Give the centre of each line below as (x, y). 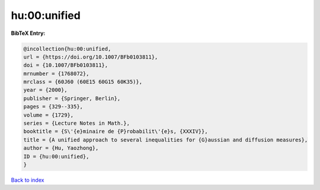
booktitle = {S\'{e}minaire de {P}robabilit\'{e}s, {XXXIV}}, (116, 131)
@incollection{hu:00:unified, (67, 49)
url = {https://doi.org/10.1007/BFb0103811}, (91, 57)
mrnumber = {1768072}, (56, 73)
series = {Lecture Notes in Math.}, (77, 123)
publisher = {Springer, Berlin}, (72, 98)
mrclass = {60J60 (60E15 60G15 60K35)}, (83, 82)
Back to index (28, 180)
